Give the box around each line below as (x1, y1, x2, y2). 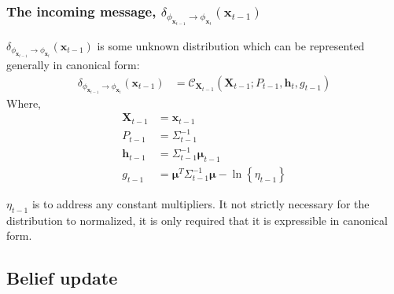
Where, (6, 94, 41, 111)
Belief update (6, 266, 118, 290)
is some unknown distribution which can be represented (97, 37, 365, 53)
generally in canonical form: (6, 56, 140, 72)
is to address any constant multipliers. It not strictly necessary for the (31, 196, 370, 212)
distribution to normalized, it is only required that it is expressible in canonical (6, 211, 388, 228)
